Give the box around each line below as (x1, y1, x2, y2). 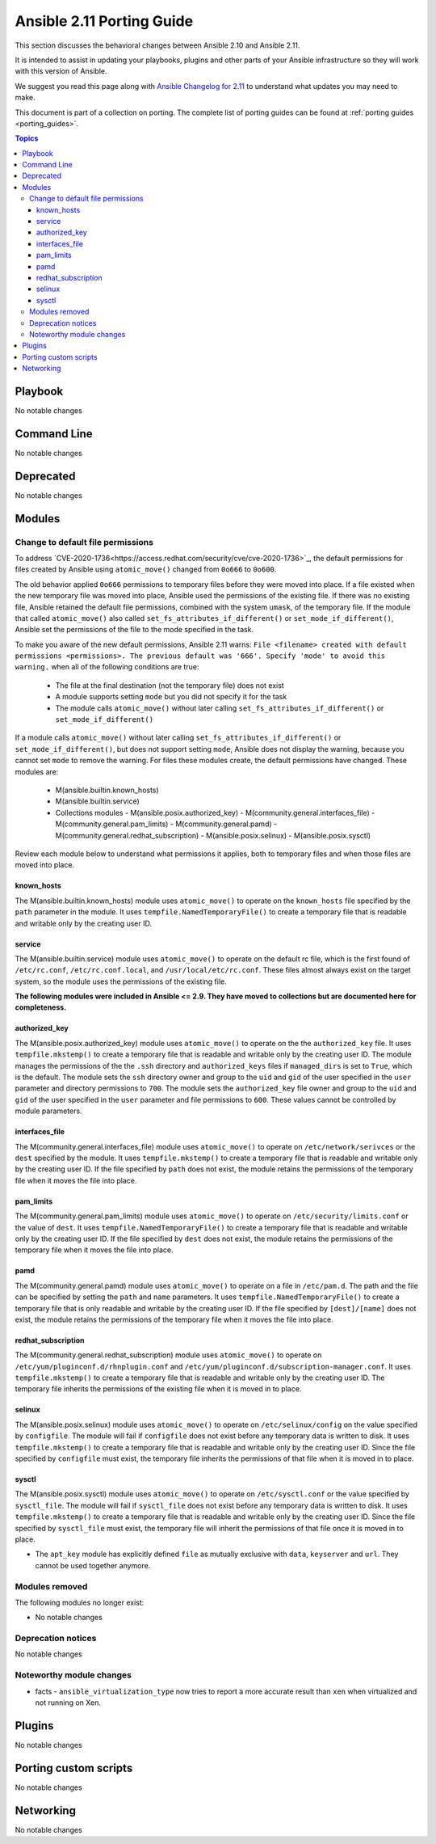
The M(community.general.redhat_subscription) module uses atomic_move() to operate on (15, 1350, 322, 1360)
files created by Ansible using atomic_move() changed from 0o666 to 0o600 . (15, 564, 277, 574)
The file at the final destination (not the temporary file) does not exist (55, 680, 284, 690)
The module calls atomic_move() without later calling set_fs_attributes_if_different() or (55, 703, 384, 713)
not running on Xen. (35, 1698, 101, 1707)
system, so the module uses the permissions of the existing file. (15, 977, 227, 986)
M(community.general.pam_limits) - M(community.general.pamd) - (55, 819, 278, 829)
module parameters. (15, 1106, 82, 1116)
